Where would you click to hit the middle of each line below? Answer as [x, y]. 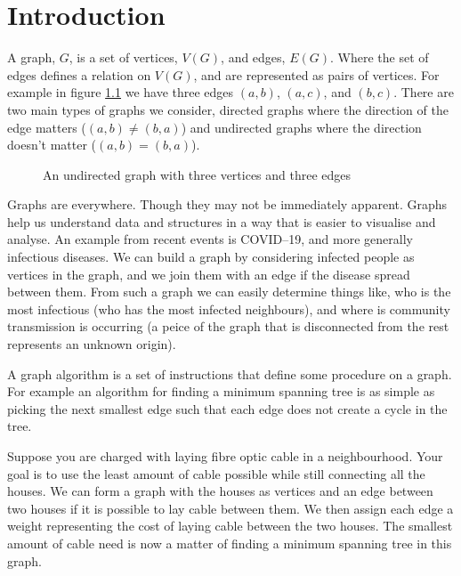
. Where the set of [379, 57]
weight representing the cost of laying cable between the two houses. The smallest [230, 526]
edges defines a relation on [79, 74]
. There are [424, 92]
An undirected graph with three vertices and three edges [197, 174]
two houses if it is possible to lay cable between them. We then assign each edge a [230, 508]
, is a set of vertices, [123, 57]
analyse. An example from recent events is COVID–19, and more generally [210, 239]
